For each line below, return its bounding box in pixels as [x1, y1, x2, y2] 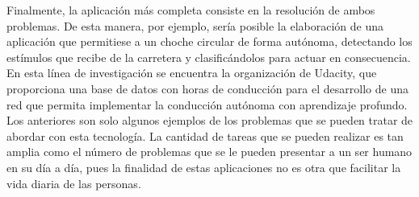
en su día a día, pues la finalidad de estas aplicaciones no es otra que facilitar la [6, 158, 401, 175]
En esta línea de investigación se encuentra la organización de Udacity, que [6, 64, 377, 81]
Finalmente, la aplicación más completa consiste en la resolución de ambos [6, 2, 375, 18]
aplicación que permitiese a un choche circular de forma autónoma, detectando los [6, 33, 413, 50]
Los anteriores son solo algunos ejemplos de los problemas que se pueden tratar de [6, 112, 413, 129]
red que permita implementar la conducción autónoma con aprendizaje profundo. [6, 96, 408, 113]
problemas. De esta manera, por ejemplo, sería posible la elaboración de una [6, 17, 383, 34]
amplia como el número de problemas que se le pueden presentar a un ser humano [6, 143, 413, 160]
